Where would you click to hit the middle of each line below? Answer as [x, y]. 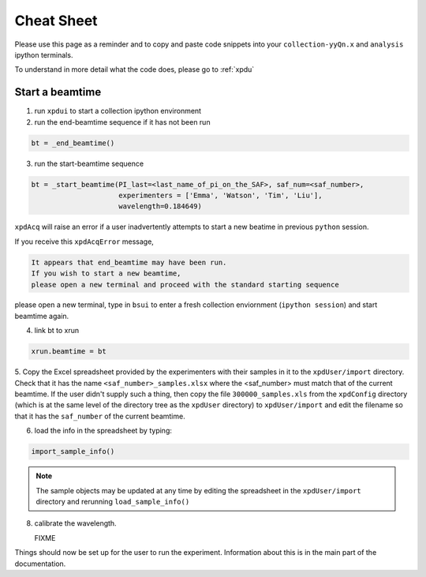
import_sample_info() [73, 451]
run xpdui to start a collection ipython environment [118, 111]
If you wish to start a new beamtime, [106, 274]
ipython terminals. [44, 54]
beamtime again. [42, 316]
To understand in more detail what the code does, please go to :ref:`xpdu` [135, 69]
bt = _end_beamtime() [73, 143]
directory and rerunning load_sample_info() [113, 501]
